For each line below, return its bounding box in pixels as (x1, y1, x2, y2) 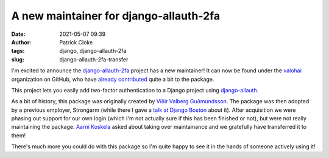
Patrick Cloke (59, 38, 93, 46)
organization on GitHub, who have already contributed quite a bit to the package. (11, 75, 214, 83)
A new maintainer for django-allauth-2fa (11, 9, 221, 22)
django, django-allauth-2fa (59, 47, 127, 55)
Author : (11, 38, 32, 46)
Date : (11, 30, 26, 38)
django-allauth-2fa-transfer (59, 55, 129, 63)
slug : (11, 55, 24, 63)
